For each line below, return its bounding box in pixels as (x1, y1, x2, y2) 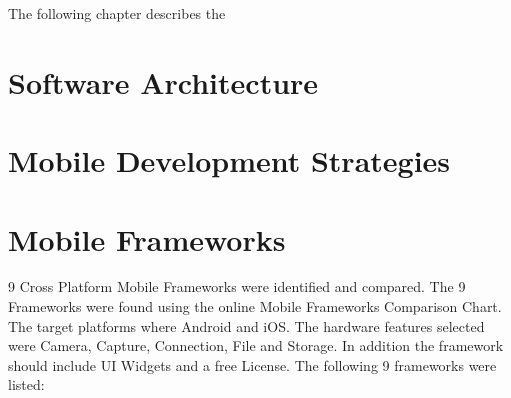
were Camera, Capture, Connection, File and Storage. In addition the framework (8, 335, 504, 356)
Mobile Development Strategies (8, 140, 451, 181)
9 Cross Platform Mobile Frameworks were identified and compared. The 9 (8, 276, 466, 297)
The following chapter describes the (8, 3, 226, 23)
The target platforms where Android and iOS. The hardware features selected (8, 315, 485, 336)
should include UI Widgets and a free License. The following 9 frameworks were (8, 354, 497, 375)
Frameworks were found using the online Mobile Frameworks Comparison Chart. (8, 296, 502, 317)
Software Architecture (8, 61, 319, 102)
